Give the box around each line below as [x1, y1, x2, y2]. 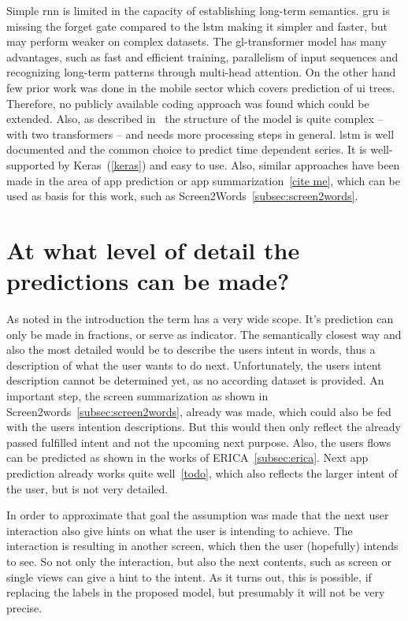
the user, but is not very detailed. [6, 480, 169, 496]
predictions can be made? [6, 265, 290, 297]
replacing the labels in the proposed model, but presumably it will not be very [6, 584, 385, 601]
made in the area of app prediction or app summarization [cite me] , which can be [6, 172, 400, 188]
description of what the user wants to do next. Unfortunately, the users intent [6, 356, 382, 373]
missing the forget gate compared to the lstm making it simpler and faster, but [6, 17, 388, 34]
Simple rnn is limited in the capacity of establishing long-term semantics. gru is [6, 2, 390, 18]
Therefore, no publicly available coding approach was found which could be [6, 95, 369, 111]
